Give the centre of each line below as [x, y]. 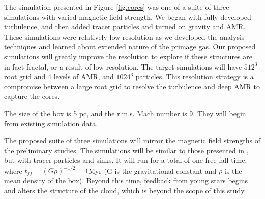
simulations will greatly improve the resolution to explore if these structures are [128, 56]
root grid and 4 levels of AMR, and [59, 76]
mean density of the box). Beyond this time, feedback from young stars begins [126, 180]
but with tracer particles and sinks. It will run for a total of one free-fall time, [126, 160]
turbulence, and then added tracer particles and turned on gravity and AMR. [125, 27]
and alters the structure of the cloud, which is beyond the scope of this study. [125, 190]
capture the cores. [32, 96]
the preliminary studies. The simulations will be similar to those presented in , [126, 150]
